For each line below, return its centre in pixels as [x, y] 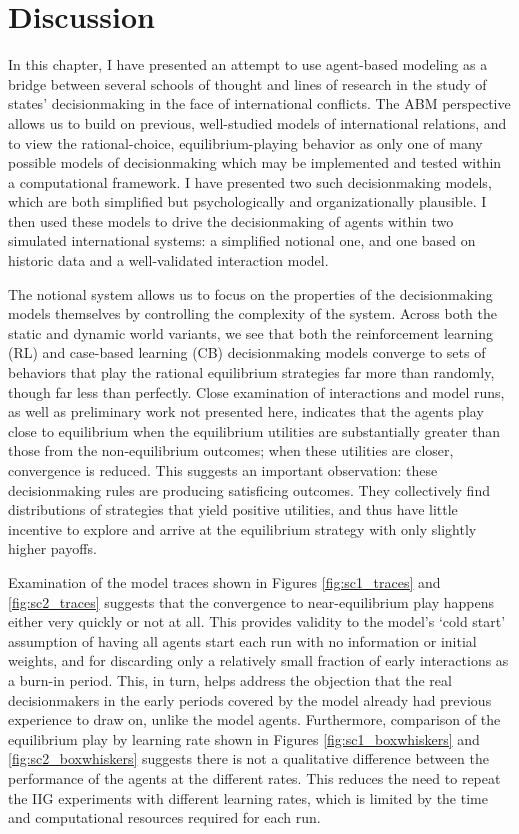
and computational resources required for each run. [164, 817]
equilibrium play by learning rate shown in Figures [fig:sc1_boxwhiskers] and [244, 738]
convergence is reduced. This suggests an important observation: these [223, 470]
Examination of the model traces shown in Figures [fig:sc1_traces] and [224, 581]
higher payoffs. [52, 548]
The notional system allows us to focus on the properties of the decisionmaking [250, 293]
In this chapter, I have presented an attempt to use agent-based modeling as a [248, 64]
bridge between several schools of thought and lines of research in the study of [247, 83]
